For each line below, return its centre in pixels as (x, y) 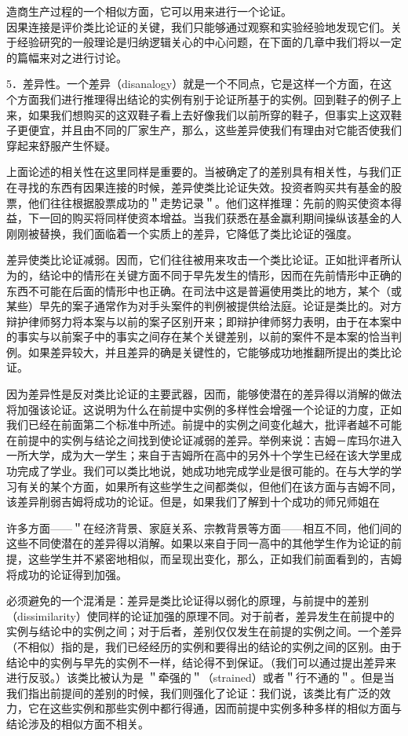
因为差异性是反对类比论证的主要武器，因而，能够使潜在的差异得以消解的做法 (204, 394)
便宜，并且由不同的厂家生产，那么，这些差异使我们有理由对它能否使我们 (215, 130)
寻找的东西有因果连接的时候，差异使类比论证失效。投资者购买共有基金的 (204, 187)
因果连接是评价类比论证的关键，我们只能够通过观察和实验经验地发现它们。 (199, 26)
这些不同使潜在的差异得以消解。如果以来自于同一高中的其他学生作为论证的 (199, 543)
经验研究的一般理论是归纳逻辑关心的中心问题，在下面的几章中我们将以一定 (209, 42)
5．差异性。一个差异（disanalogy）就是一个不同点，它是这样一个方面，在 (194, 84)
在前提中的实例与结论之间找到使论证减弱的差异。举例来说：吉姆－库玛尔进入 (204, 439)
